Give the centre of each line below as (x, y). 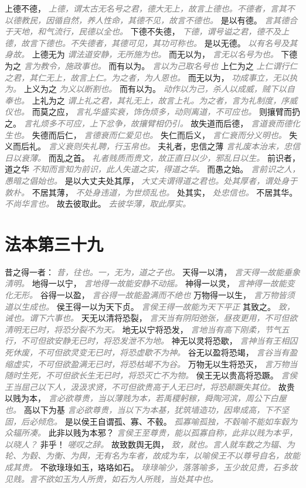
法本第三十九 (54, 243)
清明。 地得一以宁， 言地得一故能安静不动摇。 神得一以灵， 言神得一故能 (146, 283)
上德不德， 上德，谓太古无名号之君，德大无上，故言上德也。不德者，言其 (146, 8)
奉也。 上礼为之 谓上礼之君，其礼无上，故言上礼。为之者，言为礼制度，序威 (151, 100)
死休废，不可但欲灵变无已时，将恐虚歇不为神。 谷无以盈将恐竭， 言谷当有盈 (151, 352)
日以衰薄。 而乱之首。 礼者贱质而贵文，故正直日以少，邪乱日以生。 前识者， (152, 157)
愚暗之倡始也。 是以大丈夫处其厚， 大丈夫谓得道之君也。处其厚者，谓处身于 (151, 180)
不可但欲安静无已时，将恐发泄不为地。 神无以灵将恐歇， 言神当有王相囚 (159, 341)
